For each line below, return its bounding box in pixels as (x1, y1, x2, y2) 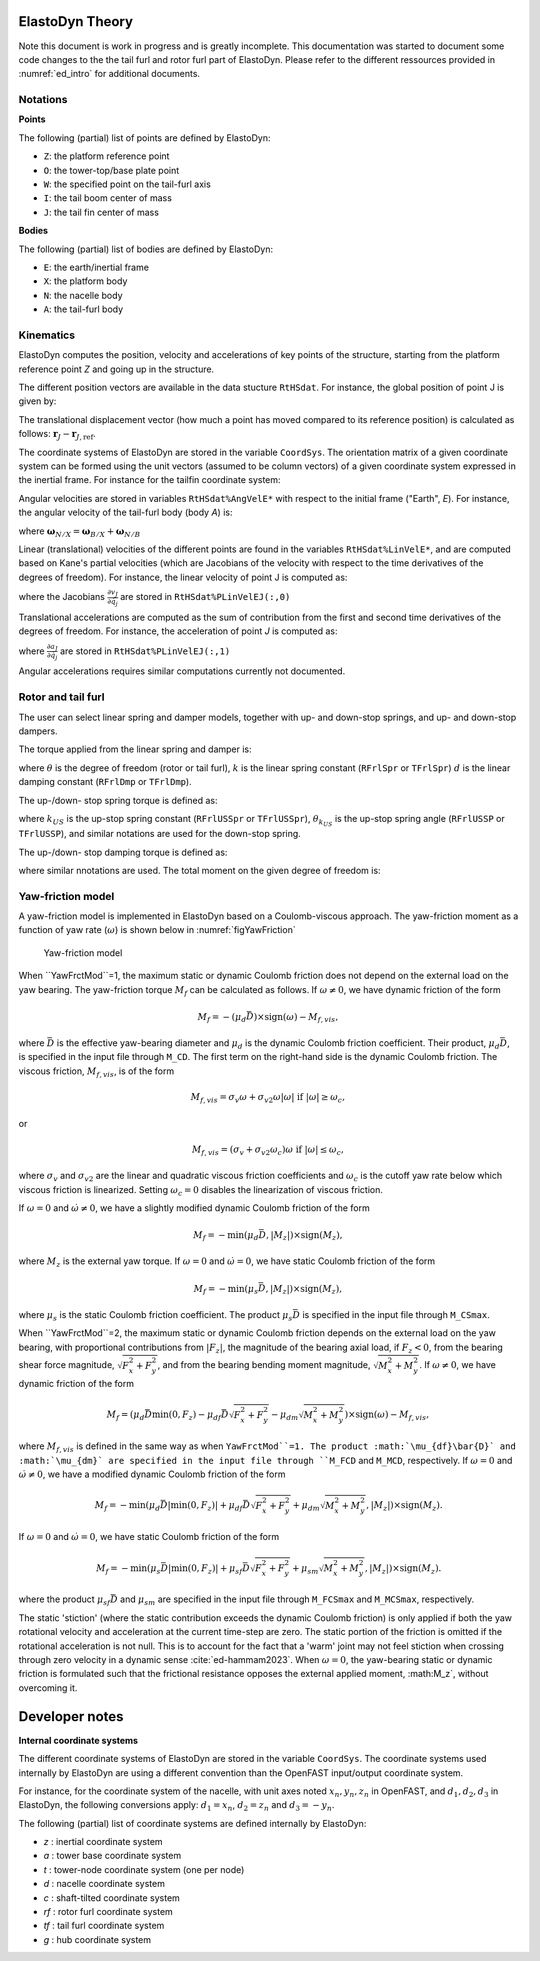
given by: (18, 395, 57, 407)
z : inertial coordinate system (43, 1836, 164, 1848)
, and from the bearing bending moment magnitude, (157, 1359, 371, 1371)
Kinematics (18, 328, 75, 342)
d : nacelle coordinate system (43, 1878, 165, 1890)
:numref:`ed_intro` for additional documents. (18, 68, 200, 80)
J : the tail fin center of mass (43, 206, 160, 218)
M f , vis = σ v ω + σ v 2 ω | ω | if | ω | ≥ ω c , (190, 1091, 345, 1105)
